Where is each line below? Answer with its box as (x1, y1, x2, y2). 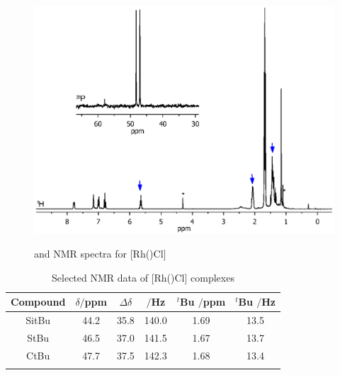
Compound (11, 294, 66, 309)
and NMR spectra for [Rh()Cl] (34, 246, 166, 261)
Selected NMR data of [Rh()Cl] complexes (52, 270, 234, 284)
